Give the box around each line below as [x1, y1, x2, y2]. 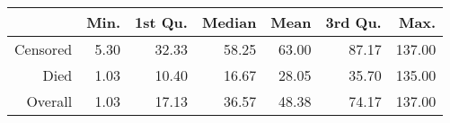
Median [201, 12, 257, 32]
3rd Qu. [325, 12, 382, 32]
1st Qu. [135, 12, 188, 32]
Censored [14, 39, 73, 59]
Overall [26, 91, 73, 111]
